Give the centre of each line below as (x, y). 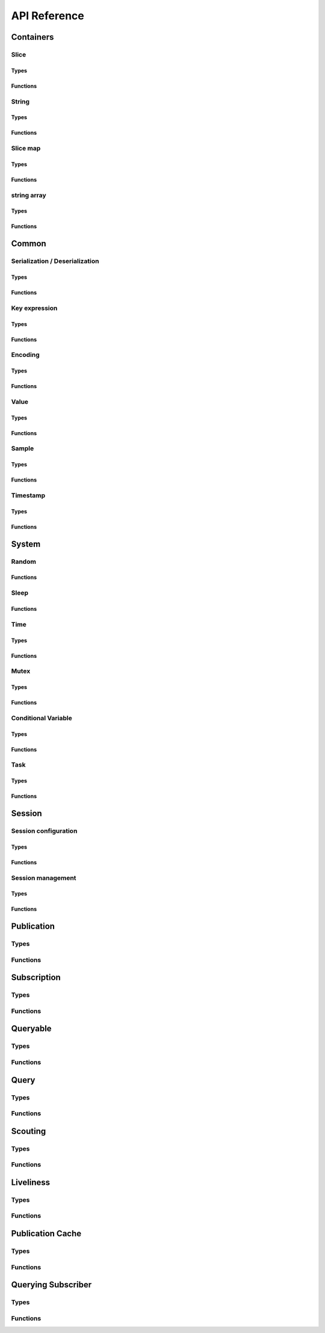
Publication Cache (46, 1233)
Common (29, 244)
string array (29, 195)
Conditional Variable (42, 718)
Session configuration (44, 830)
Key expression (34, 308)
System (26, 544)
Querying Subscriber (51, 1285)
